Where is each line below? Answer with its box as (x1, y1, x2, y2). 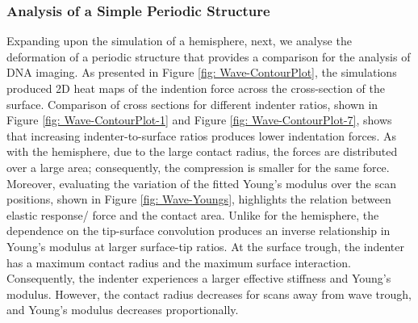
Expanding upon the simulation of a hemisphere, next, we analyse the (6, 32, 352, 49)
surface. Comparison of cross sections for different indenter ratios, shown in (6, 95, 378, 112)
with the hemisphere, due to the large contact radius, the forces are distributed (6, 143, 398, 160)
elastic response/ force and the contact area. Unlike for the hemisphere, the (6, 206, 379, 223)
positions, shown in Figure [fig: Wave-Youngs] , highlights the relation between (6, 191, 391, 208)
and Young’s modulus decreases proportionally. (6, 301, 239, 318)
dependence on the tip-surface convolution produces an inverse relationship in (6, 222, 391, 239)
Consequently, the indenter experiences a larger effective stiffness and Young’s (6, 270, 391, 287)
